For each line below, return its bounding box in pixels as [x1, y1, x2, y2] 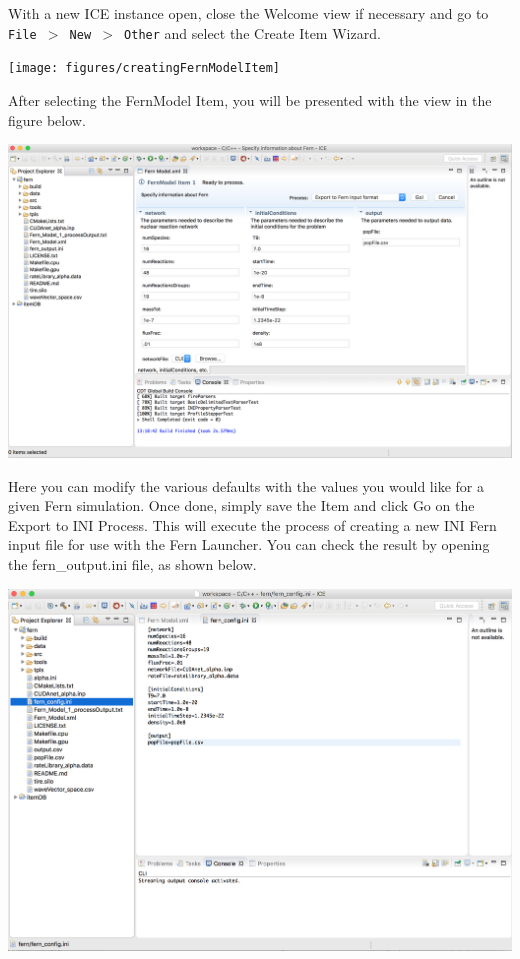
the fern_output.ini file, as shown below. [8, 554, 257, 575]
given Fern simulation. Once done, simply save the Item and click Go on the [8, 495, 475, 516]
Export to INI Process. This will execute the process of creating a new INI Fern [8, 514, 497, 535]
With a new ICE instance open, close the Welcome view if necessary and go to [8, 3, 489, 23]
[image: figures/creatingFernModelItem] [8, 61, 281, 76]
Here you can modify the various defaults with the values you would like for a [8, 475, 484, 496]
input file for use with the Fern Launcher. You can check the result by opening [8, 534, 490, 555]
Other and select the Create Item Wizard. [124, 22, 381, 43]
